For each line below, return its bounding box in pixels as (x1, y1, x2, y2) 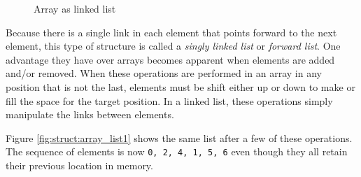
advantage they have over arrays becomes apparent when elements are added (6, 52, 335, 66)
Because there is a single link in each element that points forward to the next (6, 24, 337, 39)
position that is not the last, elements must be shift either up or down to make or (6, 79, 355, 94)
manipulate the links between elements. (6, 107, 174, 122)
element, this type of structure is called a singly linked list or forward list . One (6, 38, 341, 53)
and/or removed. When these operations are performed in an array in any (6, 66, 322, 80)
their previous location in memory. (6, 158, 153, 172)
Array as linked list (34, 1, 116, 15)
